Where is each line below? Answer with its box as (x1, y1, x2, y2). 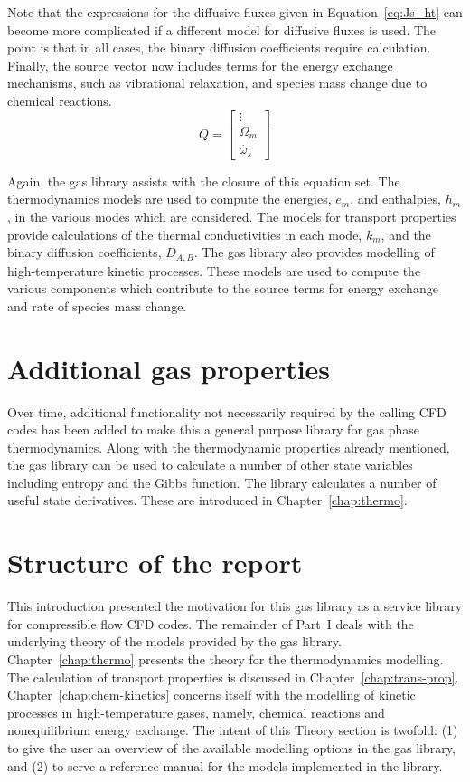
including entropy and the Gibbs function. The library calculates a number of (7, 472, 437, 491)
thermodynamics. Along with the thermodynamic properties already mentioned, (7, 437, 450, 456)
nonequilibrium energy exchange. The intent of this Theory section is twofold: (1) (7, 720, 458, 739)
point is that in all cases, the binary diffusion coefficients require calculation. (7, 38, 431, 57)
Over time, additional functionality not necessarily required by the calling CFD (7, 402, 446, 421)
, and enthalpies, (350, 189, 441, 208)
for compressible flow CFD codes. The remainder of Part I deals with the (7, 614, 414, 633)
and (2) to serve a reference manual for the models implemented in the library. (7, 756, 443, 775)
